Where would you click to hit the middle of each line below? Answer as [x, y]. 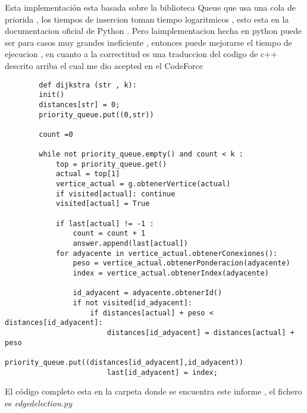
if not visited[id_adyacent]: [132, 303]
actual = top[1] [88, 174]
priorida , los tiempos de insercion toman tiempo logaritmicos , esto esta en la [147, 19]
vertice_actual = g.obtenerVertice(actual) [143, 184]
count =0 [56, 134]
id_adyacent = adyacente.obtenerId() [148, 293]
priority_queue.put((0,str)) [96, 115]
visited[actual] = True [103, 204]
